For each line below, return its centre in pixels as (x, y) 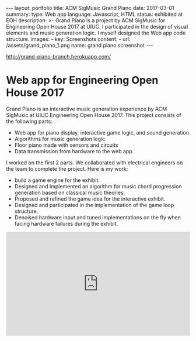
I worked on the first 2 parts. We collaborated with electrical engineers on (94, 163)
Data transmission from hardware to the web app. (74, 151)
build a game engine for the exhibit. (57, 180)
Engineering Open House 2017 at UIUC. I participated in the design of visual (97, 27)
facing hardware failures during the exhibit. (66, 223)
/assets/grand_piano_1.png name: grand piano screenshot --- (80, 45)
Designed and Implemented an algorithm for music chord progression (98, 186)
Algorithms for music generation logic (60, 139)
